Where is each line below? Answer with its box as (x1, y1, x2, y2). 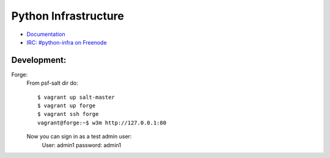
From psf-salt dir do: (26, 79, 79, 87)
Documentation (26, 31, 65, 38)
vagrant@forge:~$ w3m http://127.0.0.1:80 (37, 119, 167, 126)
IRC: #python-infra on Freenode (26, 38, 107, 46)
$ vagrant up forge (37, 102, 96, 109)
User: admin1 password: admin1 (42, 141, 122, 149)
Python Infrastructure (11, 9, 125, 23)
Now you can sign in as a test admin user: (26, 133, 132, 140)
